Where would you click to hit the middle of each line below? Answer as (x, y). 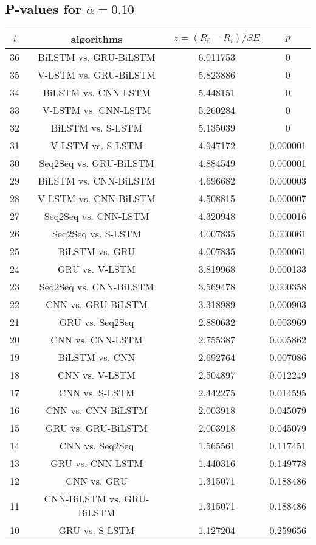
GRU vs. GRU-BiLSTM (97, 428)
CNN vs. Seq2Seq (97, 446)
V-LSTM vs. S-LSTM (97, 146)
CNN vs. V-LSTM (97, 375)
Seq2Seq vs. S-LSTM (97, 234)
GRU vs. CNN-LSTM (97, 463)
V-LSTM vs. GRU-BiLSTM (97, 75)
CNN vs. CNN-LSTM (97, 340)
